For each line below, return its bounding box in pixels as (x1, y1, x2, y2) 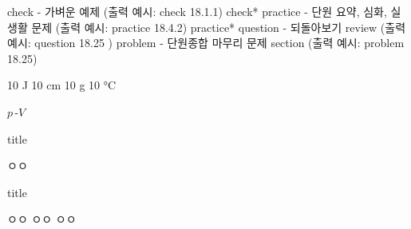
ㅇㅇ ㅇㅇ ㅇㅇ (7, 211, 77, 227)
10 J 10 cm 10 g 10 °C (7, 77, 117, 93)
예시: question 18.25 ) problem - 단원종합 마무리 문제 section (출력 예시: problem (7, 34, 405, 51)
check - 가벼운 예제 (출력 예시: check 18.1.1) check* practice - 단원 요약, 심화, (7, 3, 387, 19)
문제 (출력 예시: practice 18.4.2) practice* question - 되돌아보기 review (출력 (31, 18, 406, 35)
